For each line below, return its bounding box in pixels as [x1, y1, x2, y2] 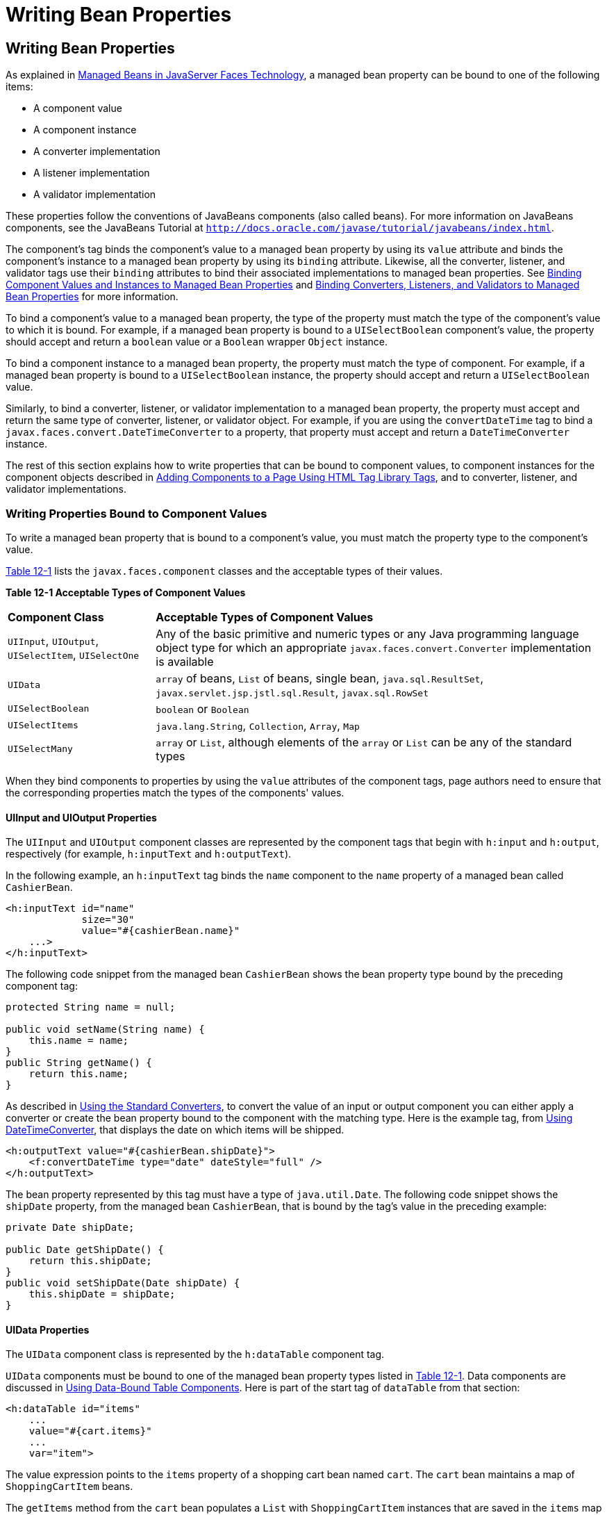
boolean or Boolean [156, 701, 249, 716]
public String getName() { [6, 1057, 152, 1069]
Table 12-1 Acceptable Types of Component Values [6, 586, 246, 598]
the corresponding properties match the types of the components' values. [6, 786, 344, 799]
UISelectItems [8, 720, 78, 731]
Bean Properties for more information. [6, 290, 178, 303]
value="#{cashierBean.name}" [81, 925, 240, 937]
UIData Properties [6, 1323, 90, 1336]
